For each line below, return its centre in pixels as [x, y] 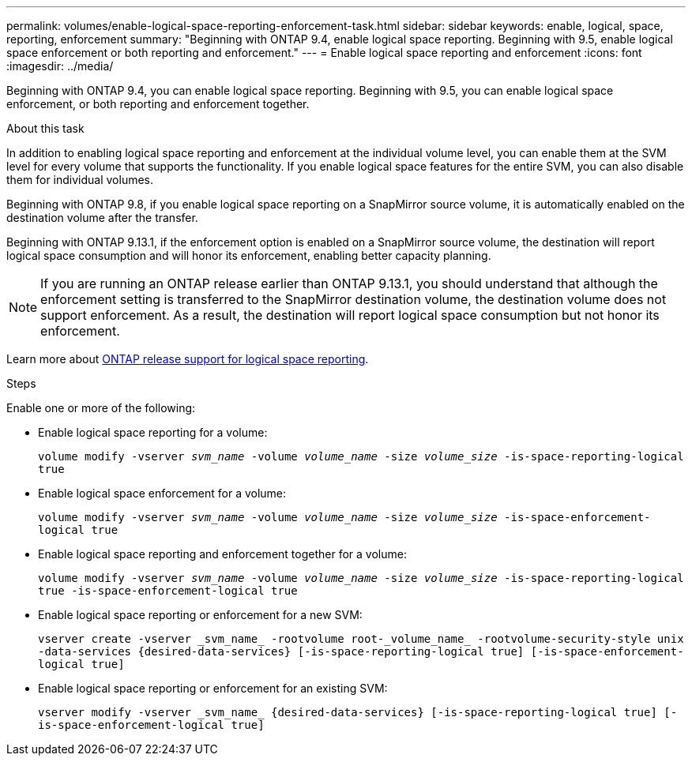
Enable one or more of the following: [101, 408]
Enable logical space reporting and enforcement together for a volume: [222, 554]
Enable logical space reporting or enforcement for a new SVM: [200, 615]
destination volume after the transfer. [102, 218]
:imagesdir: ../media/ [60, 66]
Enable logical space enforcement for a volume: [162, 493]
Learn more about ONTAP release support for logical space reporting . [188, 359]
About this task [45, 128]
